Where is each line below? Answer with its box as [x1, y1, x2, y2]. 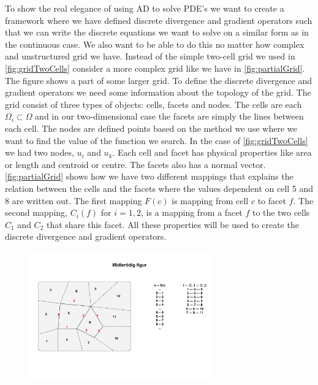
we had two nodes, [5, 146, 74, 159]
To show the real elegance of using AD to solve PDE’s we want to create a [5, 2, 284, 14]
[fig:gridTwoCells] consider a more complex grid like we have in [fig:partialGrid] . [5, 61, 305, 74]
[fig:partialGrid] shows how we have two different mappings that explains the [5, 170, 293, 183]
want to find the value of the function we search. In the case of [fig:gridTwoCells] [5, 134, 308, 147]
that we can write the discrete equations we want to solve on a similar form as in [5, 26, 309, 39]
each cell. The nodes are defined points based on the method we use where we [5, 121, 297, 134]
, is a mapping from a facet [141, 206, 243, 219]
